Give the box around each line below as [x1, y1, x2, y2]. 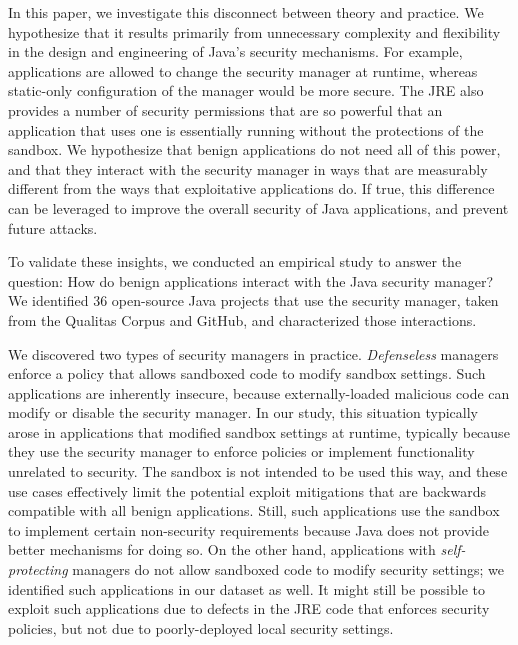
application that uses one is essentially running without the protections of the [8, 119, 484, 140]
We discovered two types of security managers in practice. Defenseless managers [8, 343, 499, 364]
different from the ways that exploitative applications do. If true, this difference [8, 178, 495, 199]
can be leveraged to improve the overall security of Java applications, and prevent [8, 197, 509, 218]
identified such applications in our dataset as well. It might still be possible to [8, 578, 485, 599]
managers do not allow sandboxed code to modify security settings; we [72, 559, 504, 580]
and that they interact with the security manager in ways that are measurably [8, 158, 488, 179]
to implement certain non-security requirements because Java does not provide [8, 519, 489, 540]
